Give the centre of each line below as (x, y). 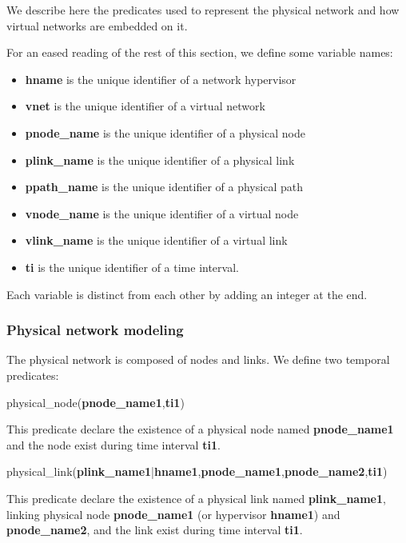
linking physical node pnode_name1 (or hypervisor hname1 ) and (173, 514)
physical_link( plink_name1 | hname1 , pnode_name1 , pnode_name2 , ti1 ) (197, 471)
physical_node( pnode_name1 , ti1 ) (96, 402)
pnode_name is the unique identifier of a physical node (165, 132)
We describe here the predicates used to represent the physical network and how (203, 10)
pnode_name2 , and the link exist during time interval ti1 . (155, 530)
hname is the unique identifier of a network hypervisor (161, 79)
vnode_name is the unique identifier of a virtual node (162, 213)
